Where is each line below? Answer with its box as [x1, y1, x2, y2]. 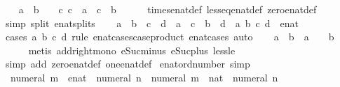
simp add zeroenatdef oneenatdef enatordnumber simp [5, 56, 250, 71]
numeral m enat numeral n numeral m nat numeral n [10, 70, 278, 84]
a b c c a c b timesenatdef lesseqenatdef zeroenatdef [18, 2, 317, 16]
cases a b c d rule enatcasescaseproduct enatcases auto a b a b [5, 29, 334, 44]
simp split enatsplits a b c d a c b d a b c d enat [5, 15, 299, 30]
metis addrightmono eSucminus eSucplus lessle [28, 42, 236, 57]
